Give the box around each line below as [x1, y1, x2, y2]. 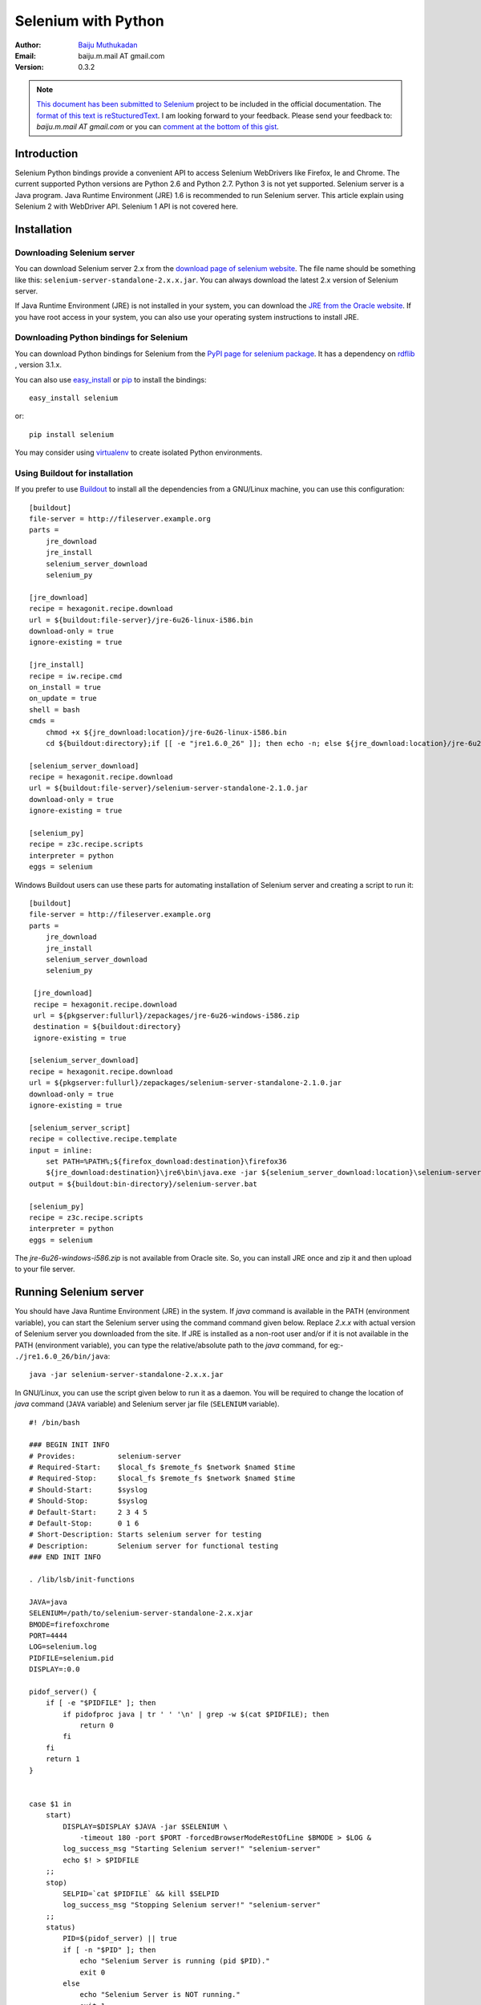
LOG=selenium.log [29, 1642, 97, 1651]
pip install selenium [29, 430, 114, 439]
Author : [14, 40, 42, 50]
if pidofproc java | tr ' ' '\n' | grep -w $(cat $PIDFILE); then [63, 1709, 329, 1719]
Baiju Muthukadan [78, 40, 138, 50]
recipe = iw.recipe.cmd [29, 671, 123, 681]
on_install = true [29, 683, 102, 691]
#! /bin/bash [29, 1418, 80, 1427]
